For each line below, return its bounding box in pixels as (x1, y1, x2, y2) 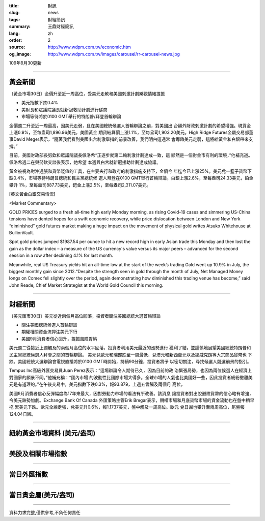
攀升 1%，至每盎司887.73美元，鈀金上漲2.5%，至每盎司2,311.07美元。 (9, 182, 151, 188)
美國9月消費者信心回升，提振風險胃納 (21, 336, 98, 341)
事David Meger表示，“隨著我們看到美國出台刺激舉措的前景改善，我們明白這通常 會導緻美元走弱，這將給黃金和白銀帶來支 (9, 136, 253, 142)
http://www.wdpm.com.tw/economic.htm (48, 44, 131, 50)
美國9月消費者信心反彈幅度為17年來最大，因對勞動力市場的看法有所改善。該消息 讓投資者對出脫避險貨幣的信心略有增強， (9, 390, 254, 396)
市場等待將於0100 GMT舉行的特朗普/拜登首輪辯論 (21, 114, 122, 120)
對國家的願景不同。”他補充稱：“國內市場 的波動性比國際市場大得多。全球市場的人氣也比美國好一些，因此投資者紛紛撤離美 (9, 374, 253, 380)
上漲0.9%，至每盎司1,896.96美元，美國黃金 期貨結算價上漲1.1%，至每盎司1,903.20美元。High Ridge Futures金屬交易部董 (9, 129, 254, 135)
